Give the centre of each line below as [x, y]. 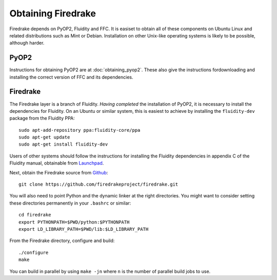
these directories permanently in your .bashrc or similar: [70, 203]
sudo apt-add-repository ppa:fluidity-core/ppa [80, 130]
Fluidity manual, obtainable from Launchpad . [57, 163]
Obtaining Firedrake [53, 13]
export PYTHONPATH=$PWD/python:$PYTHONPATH [74, 222]
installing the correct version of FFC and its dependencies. [71, 77]
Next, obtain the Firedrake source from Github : [59, 172]
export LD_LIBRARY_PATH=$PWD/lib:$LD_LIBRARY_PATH [84, 229]
